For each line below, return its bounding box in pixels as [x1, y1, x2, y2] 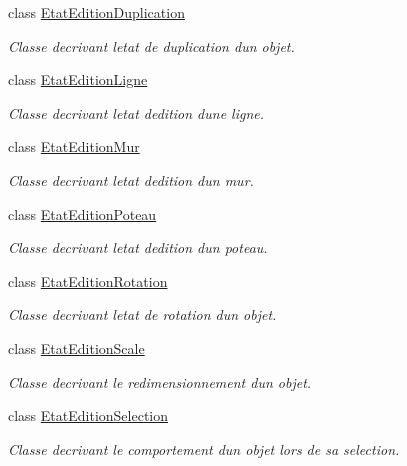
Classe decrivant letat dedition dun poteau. [8, 237, 268, 258]
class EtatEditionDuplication [8, 2, 185, 22]
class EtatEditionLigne [8, 69, 148, 90]
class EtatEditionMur [8, 136, 140, 157]
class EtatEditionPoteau [8, 203, 157, 224]
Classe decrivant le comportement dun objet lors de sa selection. [8, 438, 400, 459]
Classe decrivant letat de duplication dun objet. [8, 35, 295, 56]
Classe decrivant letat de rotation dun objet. [8, 304, 277, 325]
